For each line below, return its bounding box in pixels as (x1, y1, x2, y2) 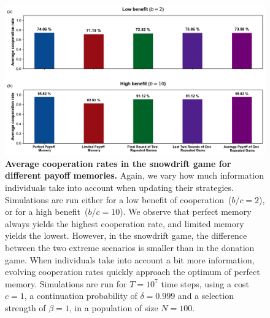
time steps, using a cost (161, 277, 249, 290)
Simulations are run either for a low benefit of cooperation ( (5, 193, 232, 206)
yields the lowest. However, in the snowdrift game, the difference (5, 229, 247, 242)
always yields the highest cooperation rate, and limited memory (5, 217, 244, 230)
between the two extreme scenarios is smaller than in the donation (5, 241, 255, 254)
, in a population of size (69, 301, 158, 314)
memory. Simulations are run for (5, 277, 127, 290)
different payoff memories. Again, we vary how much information (5, 169, 264, 182)
